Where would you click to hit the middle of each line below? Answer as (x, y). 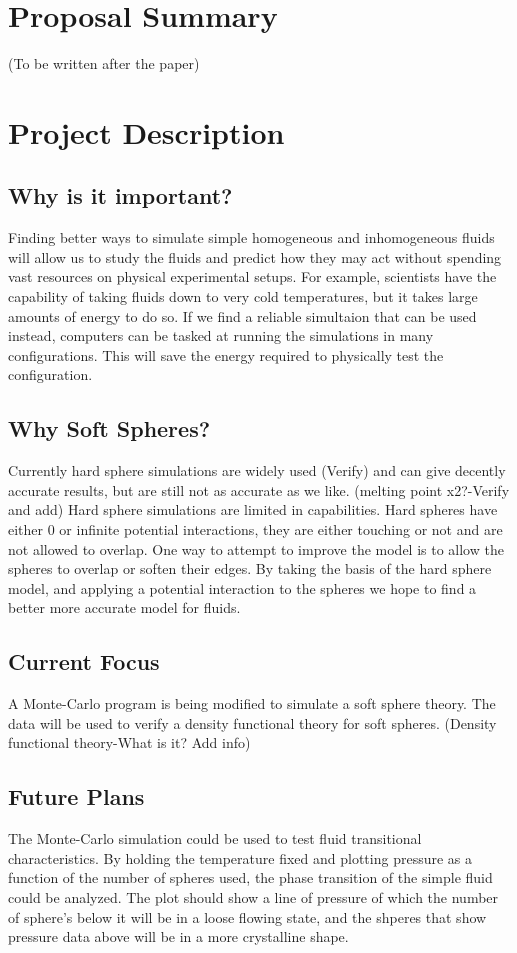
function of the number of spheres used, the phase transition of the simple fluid (250, 877)
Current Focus (84, 661)
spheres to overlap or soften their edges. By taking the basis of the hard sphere (250, 568)
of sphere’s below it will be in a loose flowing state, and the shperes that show (247, 916)
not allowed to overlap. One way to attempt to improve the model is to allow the (256, 548)
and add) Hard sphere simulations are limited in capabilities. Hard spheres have (253, 509)
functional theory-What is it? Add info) (129, 742)
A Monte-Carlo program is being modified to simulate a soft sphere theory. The (252, 703)
